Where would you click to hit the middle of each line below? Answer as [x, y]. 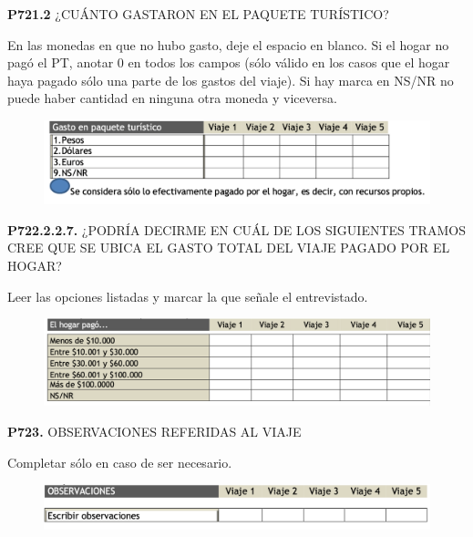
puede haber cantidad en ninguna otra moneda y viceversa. [172, 98]
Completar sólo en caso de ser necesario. [120, 462]
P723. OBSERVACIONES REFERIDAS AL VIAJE [154, 431]
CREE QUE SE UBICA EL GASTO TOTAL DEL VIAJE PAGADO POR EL [229, 248]
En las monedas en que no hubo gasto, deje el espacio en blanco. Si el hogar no [228, 44]
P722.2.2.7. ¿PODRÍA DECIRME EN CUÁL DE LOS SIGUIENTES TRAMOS [236, 229]
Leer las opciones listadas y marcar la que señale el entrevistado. [188, 296]
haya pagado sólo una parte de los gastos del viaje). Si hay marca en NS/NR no [231, 80]
